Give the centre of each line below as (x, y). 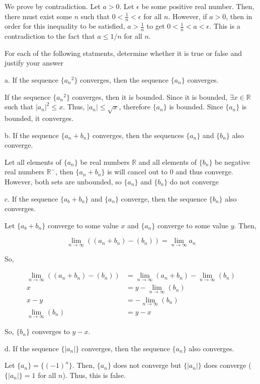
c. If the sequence (31, 198)
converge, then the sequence (164, 198)
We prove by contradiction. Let (53, 6)
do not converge (194, 181)
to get (156, 26)
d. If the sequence (32, 348)
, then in (239, 16)
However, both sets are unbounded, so (63, 181)
